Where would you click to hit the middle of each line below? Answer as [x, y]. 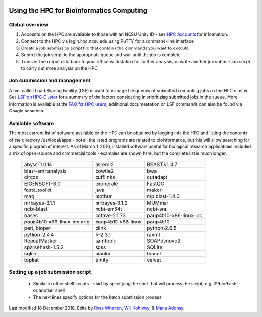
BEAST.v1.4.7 [162, 164]
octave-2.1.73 [111, 215]
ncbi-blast [36, 209]
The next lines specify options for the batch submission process [98, 297]
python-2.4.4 [39, 234]
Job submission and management [50, 81]
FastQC [156, 183]
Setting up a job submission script [50, 272]
